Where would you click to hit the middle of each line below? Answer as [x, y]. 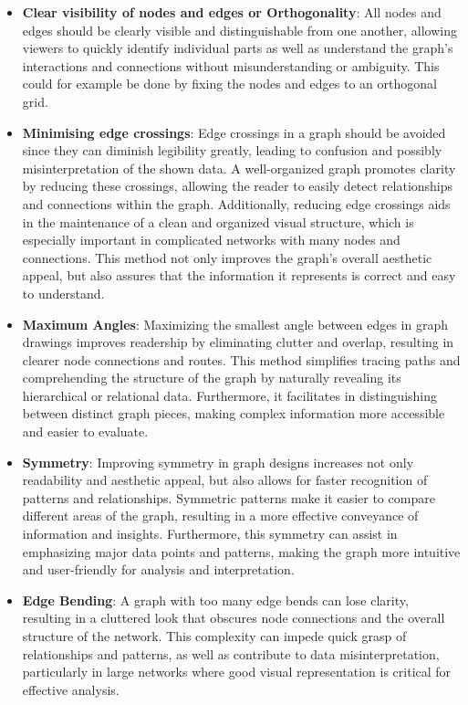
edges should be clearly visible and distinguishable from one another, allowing [239, 30]
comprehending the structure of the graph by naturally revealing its [212, 378]
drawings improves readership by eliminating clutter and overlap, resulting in [238, 342]
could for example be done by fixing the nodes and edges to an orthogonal [229, 84]
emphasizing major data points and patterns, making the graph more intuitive [241, 551]
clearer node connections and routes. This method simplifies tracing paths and [241, 359]
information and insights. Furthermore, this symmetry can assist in [210, 534]
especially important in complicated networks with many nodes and [211, 240]
